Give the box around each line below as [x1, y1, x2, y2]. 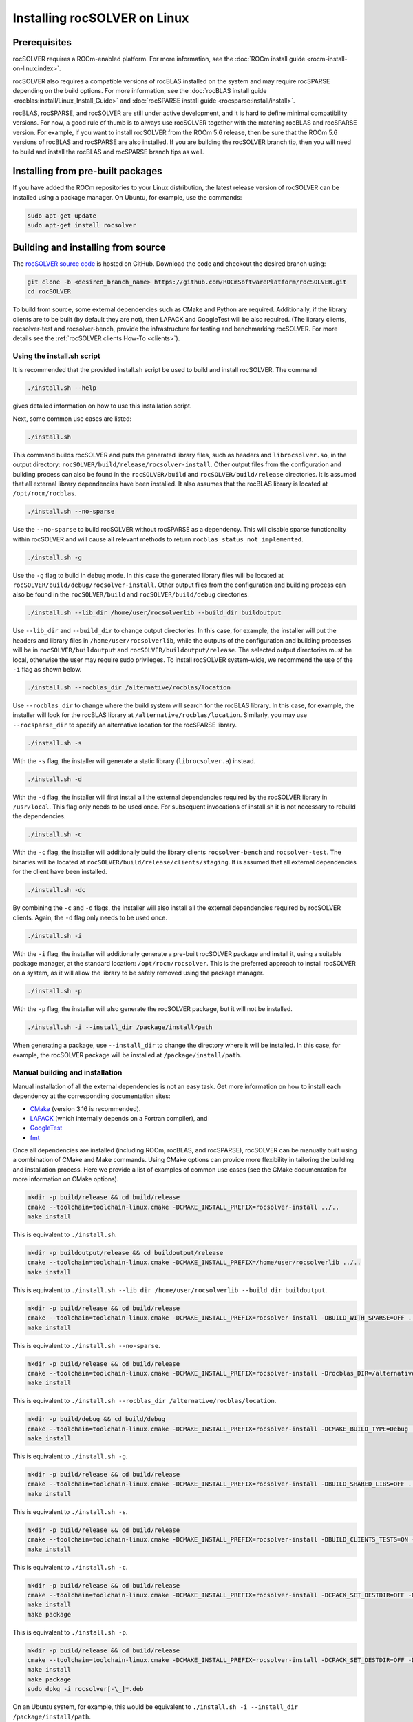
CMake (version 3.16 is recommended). [30, 1104, 141, 1112]
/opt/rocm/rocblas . [12, 489, 77, 497]
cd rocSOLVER [27, 288, 72, 295]
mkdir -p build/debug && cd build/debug [27, 1415, 165, 1423]
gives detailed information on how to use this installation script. [12, 402, 192, 410]
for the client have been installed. [12, 868, 107, 876]
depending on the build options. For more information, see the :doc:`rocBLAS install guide [12, 87, 267, 95]
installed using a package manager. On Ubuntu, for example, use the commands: [12, 193, 242, 201]
